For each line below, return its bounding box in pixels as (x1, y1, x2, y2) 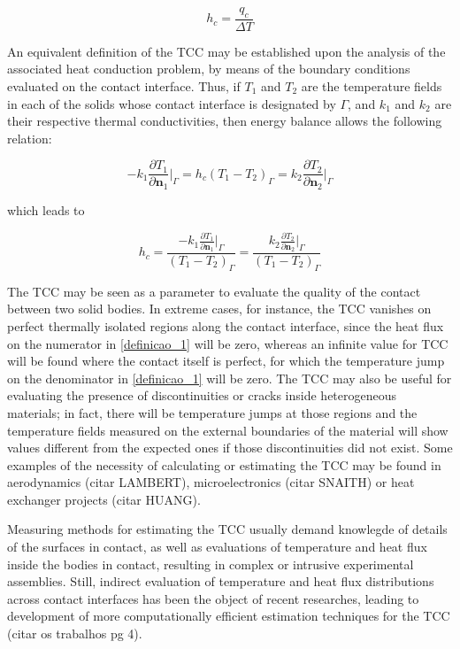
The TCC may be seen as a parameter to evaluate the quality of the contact (7, 282, 421, 300)
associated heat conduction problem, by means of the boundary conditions (7, 59, 410, 78)
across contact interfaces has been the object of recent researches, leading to (7, 589, 419, 607)
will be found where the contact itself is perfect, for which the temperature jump (7, 352, 445, 370)
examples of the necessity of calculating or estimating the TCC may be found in (7, 455, 441, 474)
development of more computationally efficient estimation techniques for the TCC (7, 607, 450, 625)
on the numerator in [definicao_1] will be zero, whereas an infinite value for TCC (7, 334, 448, 352)
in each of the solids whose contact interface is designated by (7, 94, 336, 112)
